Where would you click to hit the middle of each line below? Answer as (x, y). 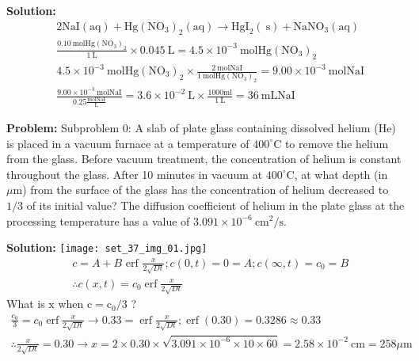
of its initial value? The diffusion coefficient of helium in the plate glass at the (215, 205)
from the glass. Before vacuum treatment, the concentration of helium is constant (204, 159)
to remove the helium (337, 143)
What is (26, 304)
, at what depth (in (341, 174)
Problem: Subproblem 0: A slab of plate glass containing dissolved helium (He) (201, 127)
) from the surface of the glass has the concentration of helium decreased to (206, 190)
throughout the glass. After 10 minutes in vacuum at (135, 174)
